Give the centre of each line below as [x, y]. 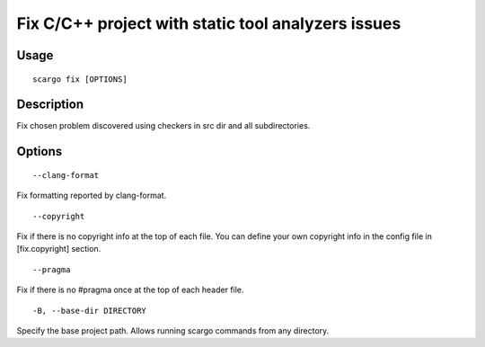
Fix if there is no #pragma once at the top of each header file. [130, 290]
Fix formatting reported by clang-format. [92, 196]
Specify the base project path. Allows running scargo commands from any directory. [173, 331]
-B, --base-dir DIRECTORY [90, 311]
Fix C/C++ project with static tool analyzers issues [209, 23]
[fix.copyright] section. [59, 249]
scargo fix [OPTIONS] [80, 79]
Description [50, 105]
